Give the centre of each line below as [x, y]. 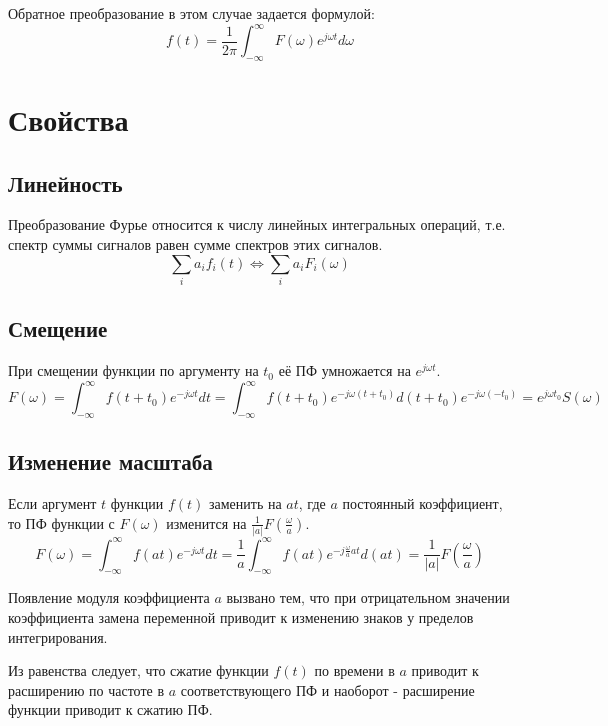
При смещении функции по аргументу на [133, 370]
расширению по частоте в [86, 689]
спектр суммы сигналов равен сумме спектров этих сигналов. [195, 244]
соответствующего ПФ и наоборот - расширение [327, 689]
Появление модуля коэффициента [109, 597]
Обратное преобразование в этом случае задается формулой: [191, 13]
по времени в [354, 670]
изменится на [206, 522]
